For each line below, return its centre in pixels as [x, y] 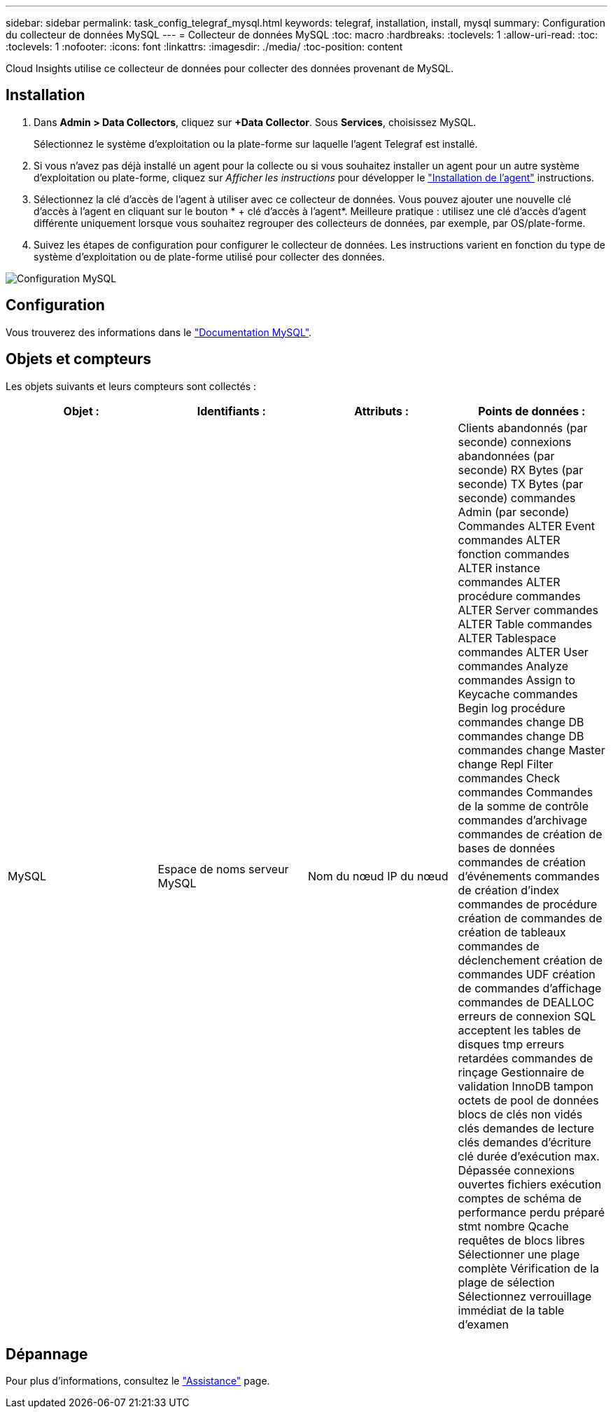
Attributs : [382, 411]
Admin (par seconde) [514, 512]
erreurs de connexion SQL [527, 1016]
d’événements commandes [529, 876]
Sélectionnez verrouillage [525, 1296]
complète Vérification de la [528, 1268]
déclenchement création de [530, 960]
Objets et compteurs [79, 359]
